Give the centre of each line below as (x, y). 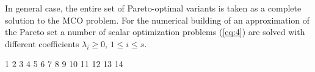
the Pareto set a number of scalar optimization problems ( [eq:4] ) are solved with (155, 32)
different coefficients (42, 43)
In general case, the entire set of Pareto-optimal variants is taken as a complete (153, 8)
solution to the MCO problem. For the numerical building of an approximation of (157, 20)
